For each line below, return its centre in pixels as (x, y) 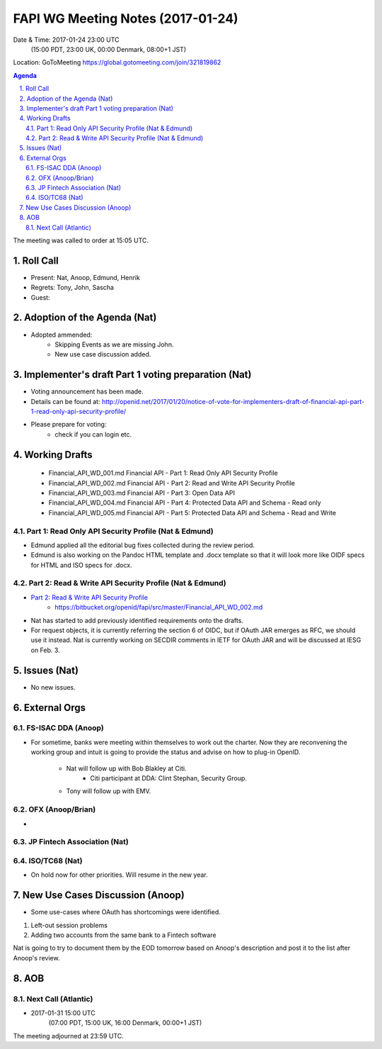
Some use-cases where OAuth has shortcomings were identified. (126, 912)
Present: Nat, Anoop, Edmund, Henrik (86, 277)
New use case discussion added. (103, 354)
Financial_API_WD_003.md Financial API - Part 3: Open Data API (141, 493)
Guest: (40, 297)
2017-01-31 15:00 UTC (63, 1013)
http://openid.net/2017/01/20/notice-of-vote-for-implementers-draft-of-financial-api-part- (233, 401)
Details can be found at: (65, 401)
